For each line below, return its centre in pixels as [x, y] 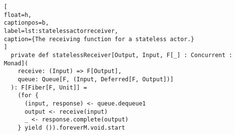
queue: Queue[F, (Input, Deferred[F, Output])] [95, 79]
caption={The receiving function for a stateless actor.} [99, 39]
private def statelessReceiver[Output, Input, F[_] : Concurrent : [122, 55]
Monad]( [16, 63]
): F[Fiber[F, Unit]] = [49, 87]
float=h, [18, 15]
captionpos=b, [27, 23]
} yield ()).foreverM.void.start [71, 127]
